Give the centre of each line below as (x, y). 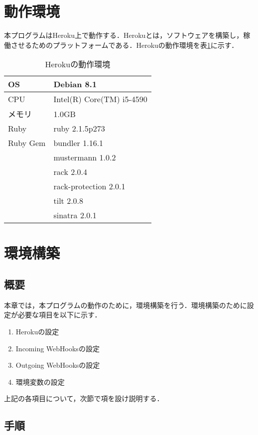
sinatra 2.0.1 (75, 215)
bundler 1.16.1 (78, 143)
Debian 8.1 (75, 84)
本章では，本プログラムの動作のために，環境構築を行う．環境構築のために (126, 305)
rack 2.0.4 (70, 172)
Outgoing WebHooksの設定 (58, 365)
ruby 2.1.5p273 (79, 129)
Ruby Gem (27, 143)
